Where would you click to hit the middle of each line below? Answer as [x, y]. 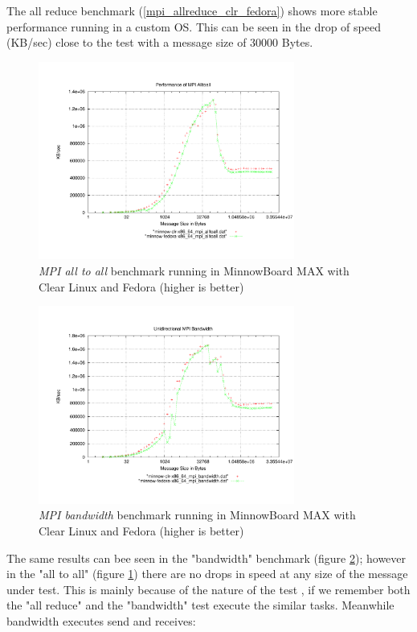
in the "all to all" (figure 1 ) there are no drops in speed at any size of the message [207, 574]
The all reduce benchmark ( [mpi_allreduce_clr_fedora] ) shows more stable [192, 10]
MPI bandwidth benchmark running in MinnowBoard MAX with [197, 515]
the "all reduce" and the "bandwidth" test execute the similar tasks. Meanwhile [200, 605]
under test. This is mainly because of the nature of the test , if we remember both [208, 589]
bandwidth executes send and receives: [101, 621]
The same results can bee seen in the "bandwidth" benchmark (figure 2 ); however [206, 558]
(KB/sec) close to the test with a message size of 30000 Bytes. [160, 42]
